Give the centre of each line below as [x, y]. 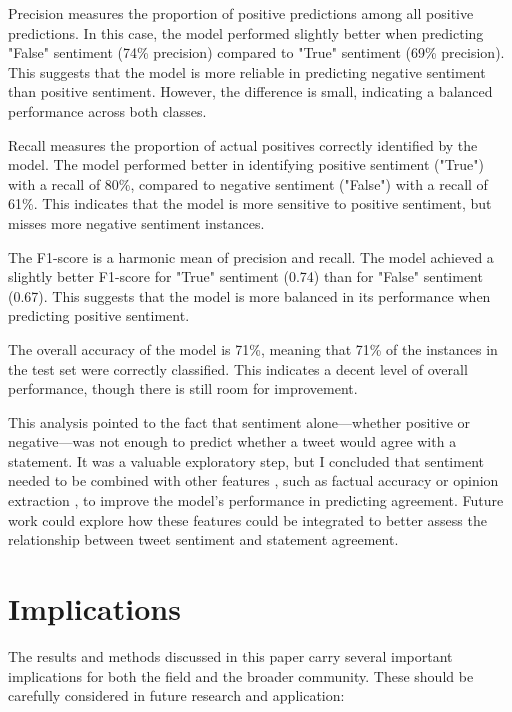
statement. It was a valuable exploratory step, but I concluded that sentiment [246, 460]
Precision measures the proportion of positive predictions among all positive [241, 13]
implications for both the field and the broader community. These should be [241, 675]
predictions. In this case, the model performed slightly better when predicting [246, 32]
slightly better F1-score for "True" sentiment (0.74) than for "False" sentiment [245, 276]
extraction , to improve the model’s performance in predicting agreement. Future [256, 500]
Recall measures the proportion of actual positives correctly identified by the [243, 144]
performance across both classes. [107, 110]
